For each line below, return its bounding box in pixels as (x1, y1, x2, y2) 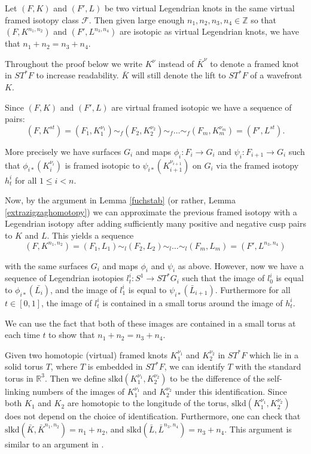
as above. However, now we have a (178, 259, 304, 272)
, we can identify (164, 360, 225, 373)
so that (251, 13, 277, 26)
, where (50, 360, 78, 373)
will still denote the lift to (131, 69, 226, 81)
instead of (158, 57, 194, 69)
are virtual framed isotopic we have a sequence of (111, 100, 292, 113)
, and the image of (50, 283, 117, 295)
